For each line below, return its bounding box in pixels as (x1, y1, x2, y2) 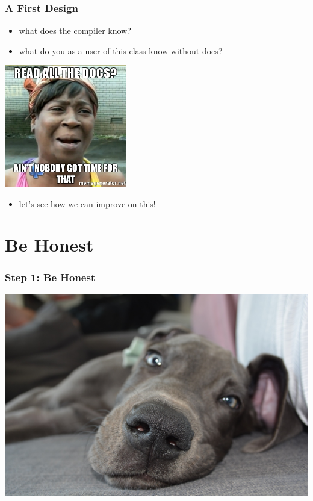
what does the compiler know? (19, 24, 131, 37)
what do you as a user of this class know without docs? (19, 44, 223, 57)
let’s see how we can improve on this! (19, 197, 156, 210)
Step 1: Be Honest (5, 270, 96, 285)
